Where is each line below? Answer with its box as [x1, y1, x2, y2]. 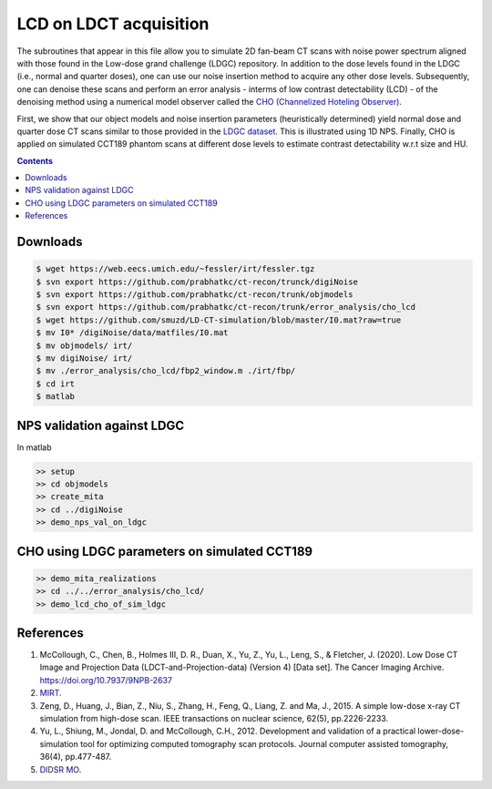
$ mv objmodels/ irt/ [36, 340, 133, 351]
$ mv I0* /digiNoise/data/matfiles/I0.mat [36, 328, 229, 338]
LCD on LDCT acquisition [16, 14, 210, 34]
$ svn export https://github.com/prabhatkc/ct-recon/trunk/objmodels [36, 290, 354, 300]
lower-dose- [417, 725, 465, 737]
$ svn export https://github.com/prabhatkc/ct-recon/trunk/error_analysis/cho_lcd [36, 302, 416, 313]
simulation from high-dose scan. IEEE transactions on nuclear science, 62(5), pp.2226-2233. [39, 713, 389, 724]
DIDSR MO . [39, 763, 82, 774]
